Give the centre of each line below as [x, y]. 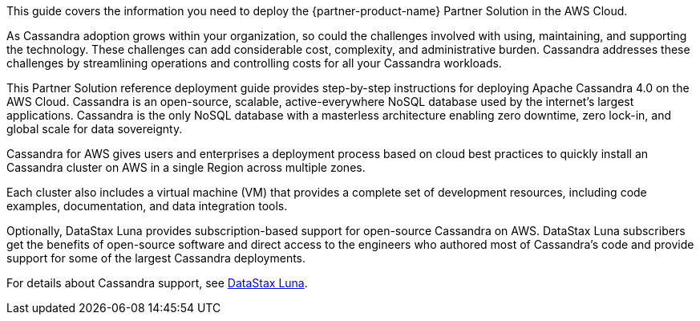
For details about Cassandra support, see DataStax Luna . [157, 283]
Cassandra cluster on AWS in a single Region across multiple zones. [186, 167]
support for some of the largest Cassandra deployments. [156, 258]
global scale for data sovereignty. [95, 129]
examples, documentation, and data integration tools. [147, 206]
